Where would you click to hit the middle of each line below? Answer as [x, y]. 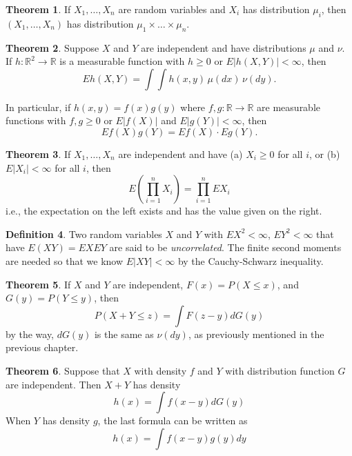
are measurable [289, 107]
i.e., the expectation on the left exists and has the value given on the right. [164, 211]
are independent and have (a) [180, 153]
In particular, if [38, 107]
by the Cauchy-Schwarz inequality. [251, 260]
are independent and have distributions [224, 47]
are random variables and [172, 9]
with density [160, 370]
